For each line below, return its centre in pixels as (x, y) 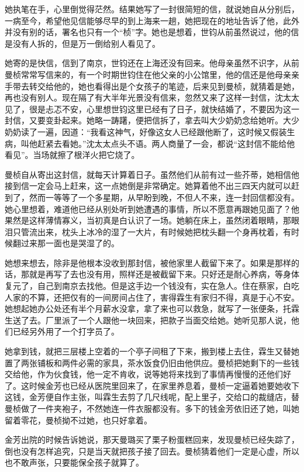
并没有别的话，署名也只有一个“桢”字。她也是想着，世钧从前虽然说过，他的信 (152, 32)
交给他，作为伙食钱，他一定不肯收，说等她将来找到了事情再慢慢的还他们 (144, 374)
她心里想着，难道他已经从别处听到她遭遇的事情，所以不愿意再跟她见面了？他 (152, 209)
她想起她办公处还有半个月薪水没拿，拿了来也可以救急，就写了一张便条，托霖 (152, 309)
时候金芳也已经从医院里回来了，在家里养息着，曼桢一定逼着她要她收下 (164, 385)
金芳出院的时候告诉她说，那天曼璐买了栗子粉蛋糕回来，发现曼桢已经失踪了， (152, 440)
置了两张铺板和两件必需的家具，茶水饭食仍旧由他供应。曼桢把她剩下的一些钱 (152, 362)
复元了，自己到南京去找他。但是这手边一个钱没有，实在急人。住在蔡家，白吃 (152, 286)
